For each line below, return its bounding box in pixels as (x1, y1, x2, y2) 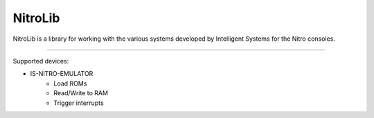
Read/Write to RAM (53, 89, 109, 97)
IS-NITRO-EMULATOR (30, 70, 93, 78)
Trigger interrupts (53, 99, 104, 107)
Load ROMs (53, 79, 87, 88)
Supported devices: (12, 57, 69, 65)
